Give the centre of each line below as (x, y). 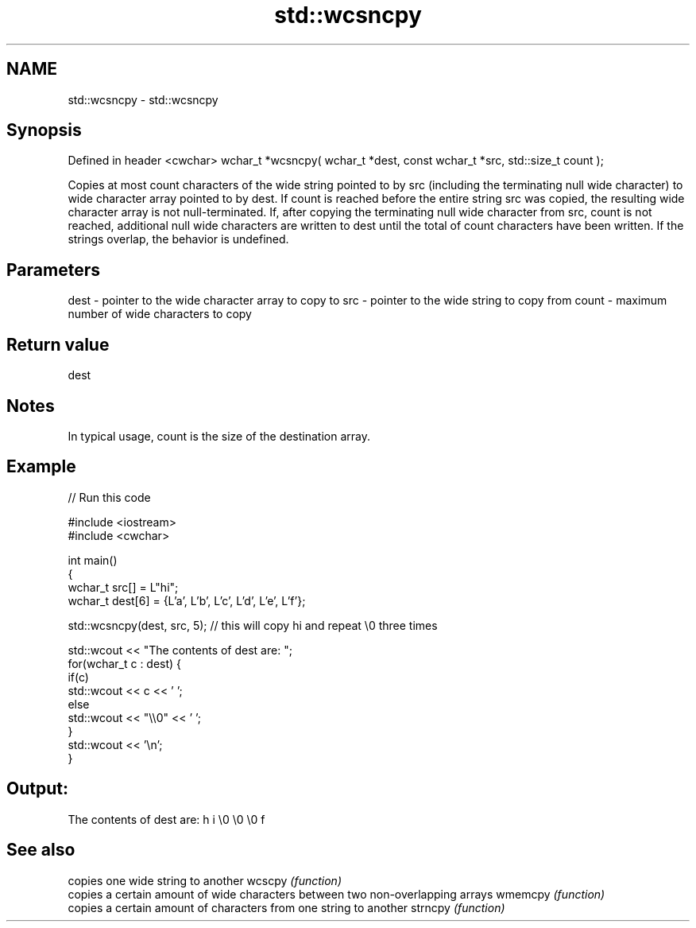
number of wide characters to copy (160, 314)
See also (41, 850)
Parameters (53, 270)
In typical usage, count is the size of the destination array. (219, 436)
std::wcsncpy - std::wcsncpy (143, 99)
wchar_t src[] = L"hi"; (123, 587)
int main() (93, 560)
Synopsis (44, 130)
